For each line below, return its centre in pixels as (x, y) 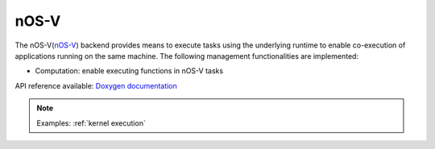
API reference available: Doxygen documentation (96, 85)
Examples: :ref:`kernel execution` (91, 123)
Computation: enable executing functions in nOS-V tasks (129, 71)
